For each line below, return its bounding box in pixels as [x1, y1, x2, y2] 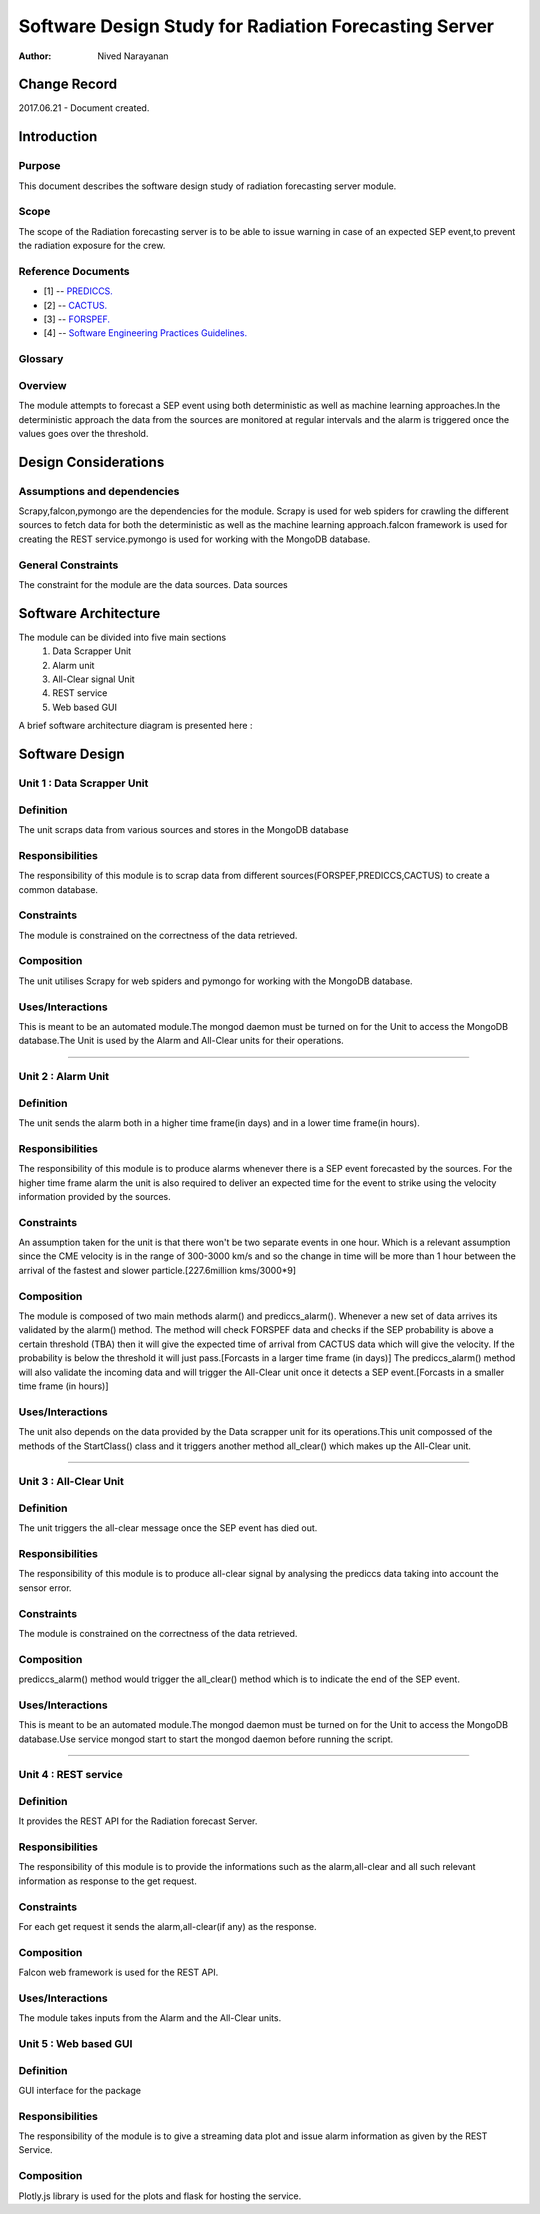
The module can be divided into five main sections [18, 631, 227, 643]
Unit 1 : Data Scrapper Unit [18, 776, 149, 790]
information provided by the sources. [18, 1190, 171, 1202]
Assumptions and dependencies [18, 484, 180, 498]
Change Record [18, 76, 118, 93]
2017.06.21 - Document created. [18, 102, 150, 114]
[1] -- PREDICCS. [43, 285, 114, 297]
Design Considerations [18, 453, 165, 470]
